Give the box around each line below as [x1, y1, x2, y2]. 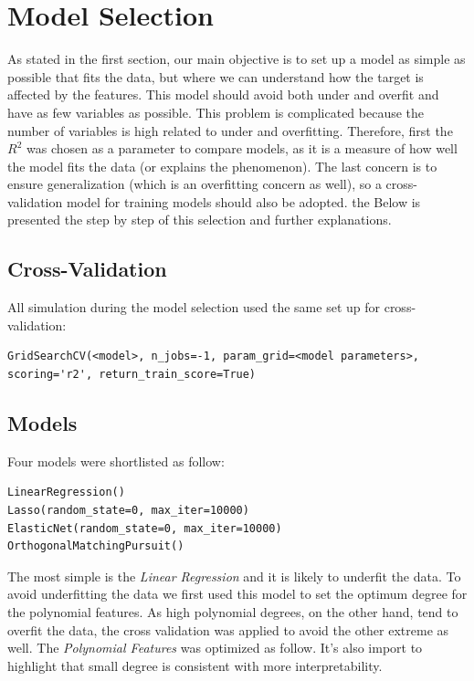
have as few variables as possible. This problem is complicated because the [7, 102, 425, 121]
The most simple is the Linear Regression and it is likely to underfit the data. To [7, 566, 461, 585]
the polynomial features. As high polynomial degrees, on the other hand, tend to [7, 602, 458, 621]
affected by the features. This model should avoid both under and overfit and [7, 85, 439, 104]
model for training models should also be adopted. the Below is [66, 192, 421, 211]
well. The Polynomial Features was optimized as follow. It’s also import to [7, 638, 423, 657]
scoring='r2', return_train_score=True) [7, 368, 257, 382]
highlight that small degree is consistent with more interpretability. [7, 655, 383, 675]
